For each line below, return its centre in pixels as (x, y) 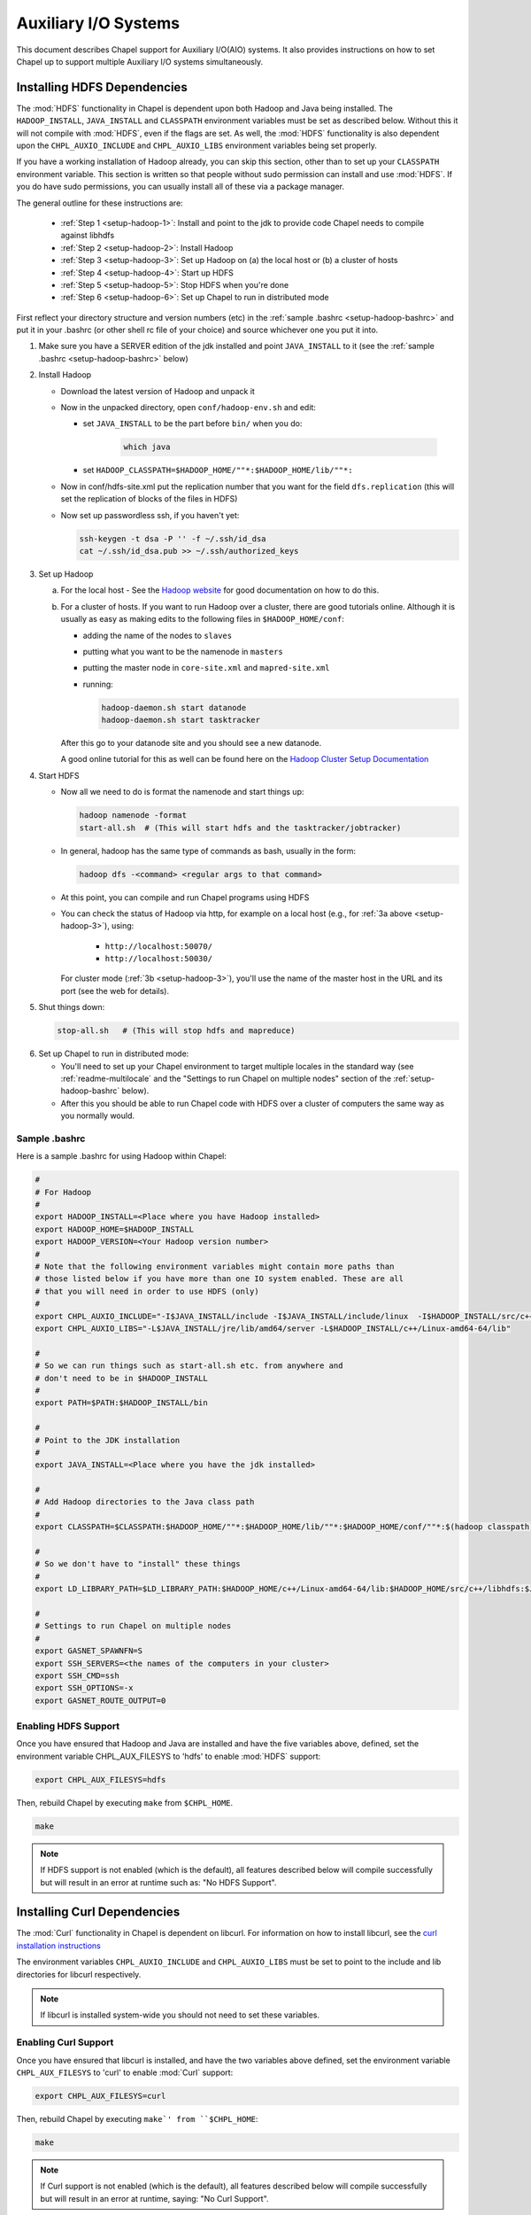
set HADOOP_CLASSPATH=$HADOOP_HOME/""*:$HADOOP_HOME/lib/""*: (218, 470)
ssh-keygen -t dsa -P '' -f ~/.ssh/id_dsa (173, 539)
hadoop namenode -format (133, 816)
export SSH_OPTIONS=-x (84, 1688)
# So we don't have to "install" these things (138, 1564)
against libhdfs (88, 236)
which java (147, 447)
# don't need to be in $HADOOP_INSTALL (121, 1378)
